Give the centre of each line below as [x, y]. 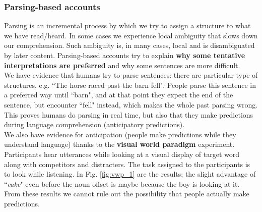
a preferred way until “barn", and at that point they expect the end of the [119, 95]
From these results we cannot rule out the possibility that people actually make [127, 194]
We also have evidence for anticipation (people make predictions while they [120, 134]
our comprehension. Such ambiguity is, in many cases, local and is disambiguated [129, 45]
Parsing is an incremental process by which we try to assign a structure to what [127, 25]
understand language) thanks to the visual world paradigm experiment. [119, 144]
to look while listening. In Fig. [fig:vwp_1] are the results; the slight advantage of [130, 174]
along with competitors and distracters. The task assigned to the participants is [127, 164]
